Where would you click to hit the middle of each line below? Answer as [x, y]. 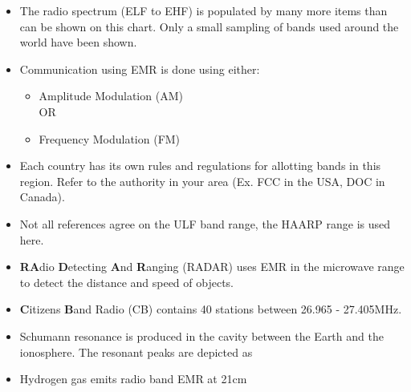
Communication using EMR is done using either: [140, 69]
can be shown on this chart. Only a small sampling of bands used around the [209, 26]
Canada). [42, 197]
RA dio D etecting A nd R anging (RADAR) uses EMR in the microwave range [212, 267]
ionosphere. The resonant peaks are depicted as [136, 352]
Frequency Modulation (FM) [110, 138]
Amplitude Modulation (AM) [111, 96]
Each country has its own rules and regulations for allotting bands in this [200, 166]
